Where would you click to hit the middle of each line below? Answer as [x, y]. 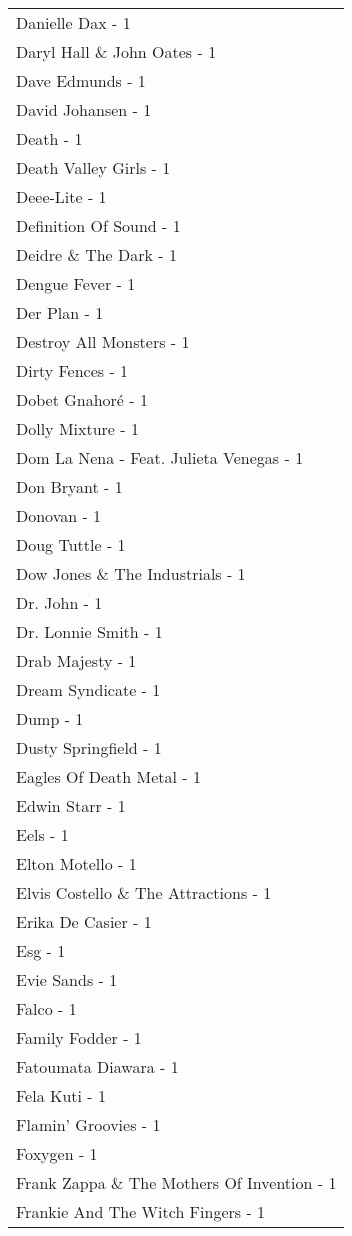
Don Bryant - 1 [69, 486]
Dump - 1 [50, 718]
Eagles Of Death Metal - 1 [108, 776]
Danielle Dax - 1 [73, 22]
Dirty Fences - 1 [72, 370]
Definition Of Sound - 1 [98, 225]
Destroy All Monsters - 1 [103, 341]
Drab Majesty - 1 [76, 660]
